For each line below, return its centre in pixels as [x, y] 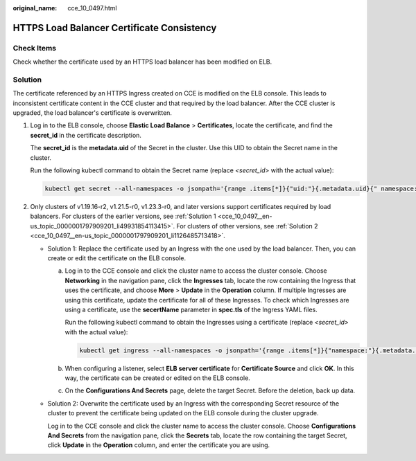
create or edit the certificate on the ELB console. [117, 258]
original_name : [35, 8]
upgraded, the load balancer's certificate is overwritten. [93, 113]
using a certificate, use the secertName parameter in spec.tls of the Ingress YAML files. [191, 309]
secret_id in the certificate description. [86, 135]
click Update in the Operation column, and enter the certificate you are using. [159, 445]
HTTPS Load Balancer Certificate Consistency [115, 28]
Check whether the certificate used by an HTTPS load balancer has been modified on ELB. [142, 62]
